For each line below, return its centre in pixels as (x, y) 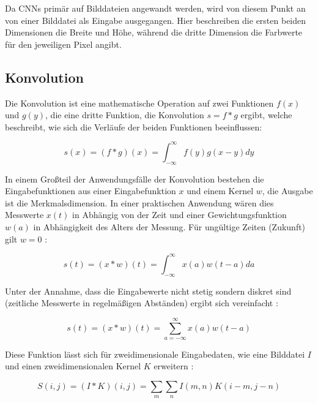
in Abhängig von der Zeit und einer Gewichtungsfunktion (179, 215)
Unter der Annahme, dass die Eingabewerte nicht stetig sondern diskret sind (148, 291)
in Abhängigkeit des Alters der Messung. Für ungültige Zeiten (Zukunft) (169, 227)
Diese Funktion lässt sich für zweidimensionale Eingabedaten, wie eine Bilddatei (155, 354)
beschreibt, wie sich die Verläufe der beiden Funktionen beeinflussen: (134, 126)
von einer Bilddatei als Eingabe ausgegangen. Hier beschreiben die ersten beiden (156, 20)
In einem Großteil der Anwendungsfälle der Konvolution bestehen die (135, 179)
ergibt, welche (266, 115)
